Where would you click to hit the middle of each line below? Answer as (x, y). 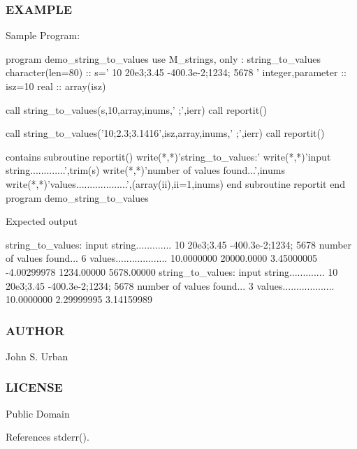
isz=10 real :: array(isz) (56, 86)
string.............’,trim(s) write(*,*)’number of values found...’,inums (145, 170)
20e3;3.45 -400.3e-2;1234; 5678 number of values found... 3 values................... (170, 285)
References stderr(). (48, 437)
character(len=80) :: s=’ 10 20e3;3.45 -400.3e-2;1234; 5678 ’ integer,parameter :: (176, 72)
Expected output (42, 221)
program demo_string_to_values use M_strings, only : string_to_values (163, 58)
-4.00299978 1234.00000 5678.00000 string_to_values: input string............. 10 (172, 271)
